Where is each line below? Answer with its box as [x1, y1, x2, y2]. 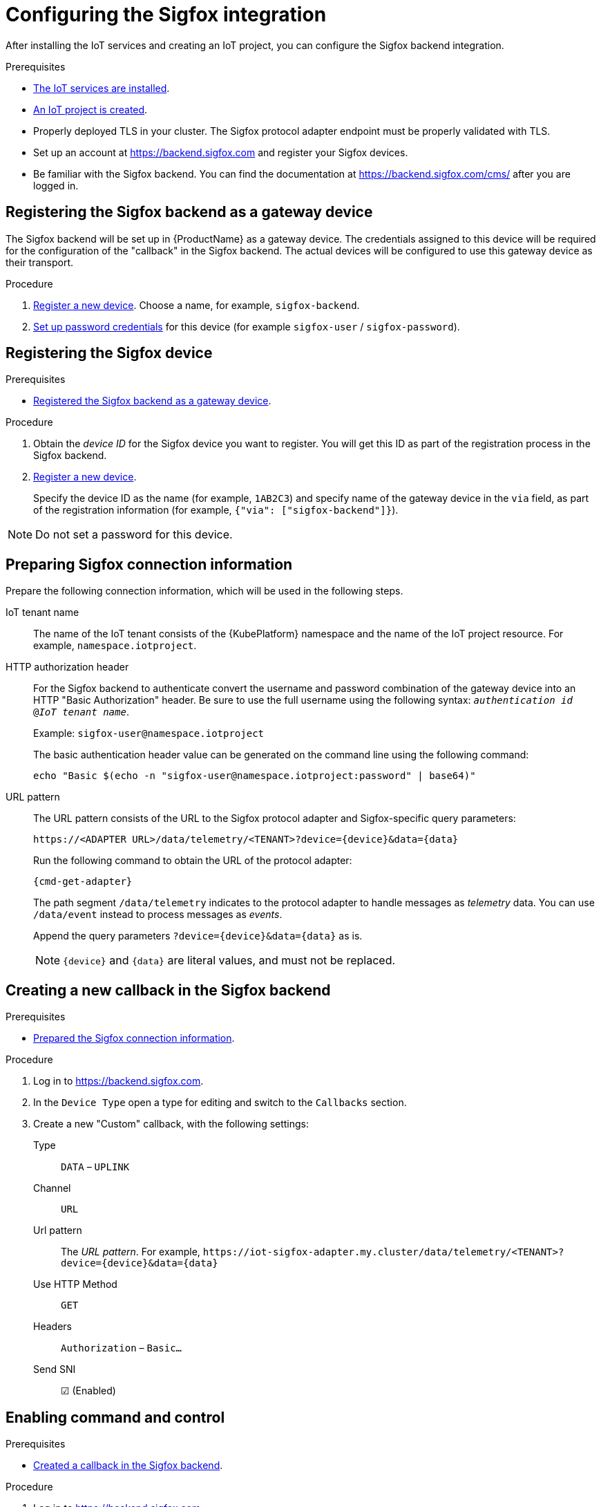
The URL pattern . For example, [61, 1246, 200, 1258]
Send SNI [33, 1363, 76, 1376]
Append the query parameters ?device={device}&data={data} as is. [33, 930, 363, 942]
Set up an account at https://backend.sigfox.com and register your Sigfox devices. [33, 146, 408, 158]
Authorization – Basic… [61, 1342, 182, 1354]
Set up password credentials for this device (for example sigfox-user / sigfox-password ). [33, 320, 460, 333]
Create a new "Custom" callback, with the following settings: [33, 1118, 309, 1130]
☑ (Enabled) [61, 1385, 116, 1397]
